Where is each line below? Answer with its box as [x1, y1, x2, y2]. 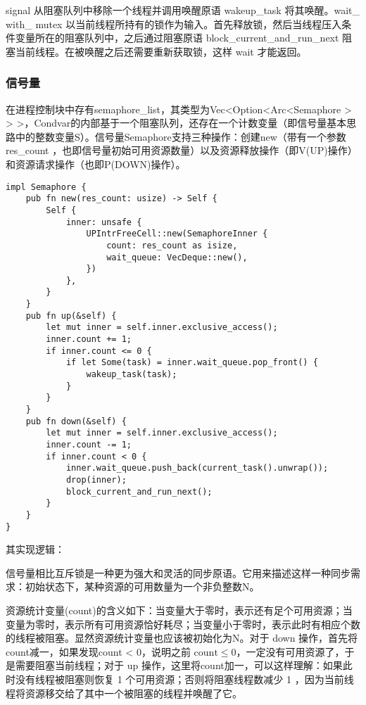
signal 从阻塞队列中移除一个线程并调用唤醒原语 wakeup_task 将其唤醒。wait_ [6, 3, 360, 17]
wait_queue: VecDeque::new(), [106, 252, 248, 262]
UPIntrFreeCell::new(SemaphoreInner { [86, 229, 268, 239]
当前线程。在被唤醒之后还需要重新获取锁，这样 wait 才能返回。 [15, 44, 307, 58]
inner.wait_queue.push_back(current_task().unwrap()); [65, 463, 329, 474]
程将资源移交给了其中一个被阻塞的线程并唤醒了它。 [6, 685, 242, 700]
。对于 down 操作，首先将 [239, 630, 358, 645]
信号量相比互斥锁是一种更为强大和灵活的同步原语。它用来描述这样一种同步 [6, 565, 351, 580]
